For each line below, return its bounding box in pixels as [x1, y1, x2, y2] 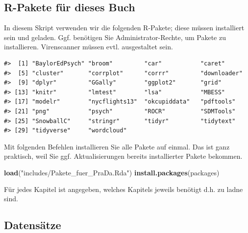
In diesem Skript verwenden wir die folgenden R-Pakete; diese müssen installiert [4, 22, 245, 33]
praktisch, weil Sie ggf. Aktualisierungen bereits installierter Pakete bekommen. [4, 151, 243, 161]
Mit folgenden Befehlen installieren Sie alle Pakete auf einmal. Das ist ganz [4, 141, 230, 151]
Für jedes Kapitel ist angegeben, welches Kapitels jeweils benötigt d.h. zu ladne [4, 184, 243, 194]
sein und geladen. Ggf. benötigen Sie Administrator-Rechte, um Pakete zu [4, 32, 226, 42]
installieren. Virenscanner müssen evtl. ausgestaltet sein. [4, 42, 173, 52]
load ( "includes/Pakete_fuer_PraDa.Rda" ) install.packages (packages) [4, 167, 220, 177]
